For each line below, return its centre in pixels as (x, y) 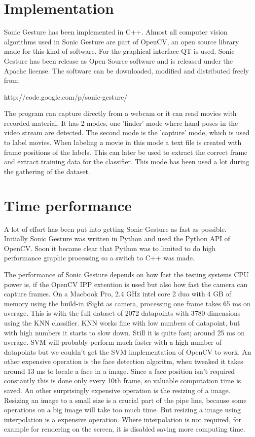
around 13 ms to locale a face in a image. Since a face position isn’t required (120, 371)
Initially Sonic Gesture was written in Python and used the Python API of (117, 238)
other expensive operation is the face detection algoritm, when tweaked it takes (124, 361)
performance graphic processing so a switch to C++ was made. (99, 258)
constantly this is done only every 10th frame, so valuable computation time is (123, 381)
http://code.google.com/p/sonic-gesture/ (66, 96)
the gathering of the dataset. (47, 171)
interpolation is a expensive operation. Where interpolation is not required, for (123, 419)
